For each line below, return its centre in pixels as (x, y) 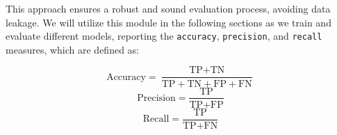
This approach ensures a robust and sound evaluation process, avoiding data (168, 8)
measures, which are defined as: (73, 49)
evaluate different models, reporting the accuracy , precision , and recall (164, 36)
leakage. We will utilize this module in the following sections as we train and (168, 22)
